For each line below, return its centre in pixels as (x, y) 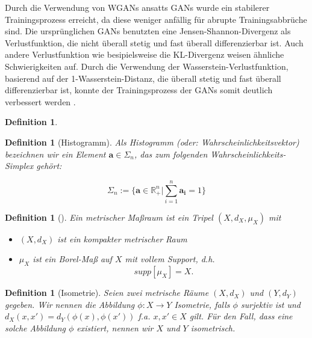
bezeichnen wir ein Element (55, 154)
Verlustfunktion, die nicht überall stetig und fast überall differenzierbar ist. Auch (154, 42)
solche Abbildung (35, 328)
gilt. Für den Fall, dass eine (241, 316)
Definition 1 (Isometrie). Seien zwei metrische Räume (107, 293)
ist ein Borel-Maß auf (72, 259)
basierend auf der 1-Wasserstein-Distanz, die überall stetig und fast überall (143, 78)
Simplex (19, 166)
